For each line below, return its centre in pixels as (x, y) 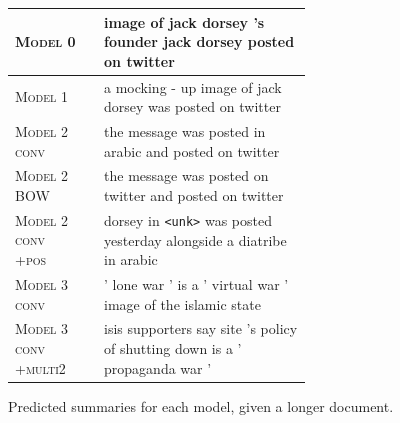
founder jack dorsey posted (199, 41)
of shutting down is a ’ (173, 347)
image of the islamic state (182, 303)
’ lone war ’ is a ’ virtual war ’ (196, 283)
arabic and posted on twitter (192, 150)
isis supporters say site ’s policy (201, 328)
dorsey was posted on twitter (192, 106)
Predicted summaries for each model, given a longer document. (201, 405)
